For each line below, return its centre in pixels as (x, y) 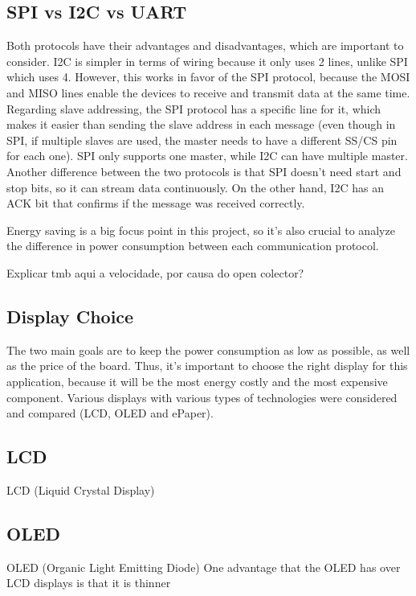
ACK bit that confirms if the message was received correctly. (156, 203)
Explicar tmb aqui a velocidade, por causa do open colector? (155, 272)
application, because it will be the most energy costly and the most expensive (197, 381)
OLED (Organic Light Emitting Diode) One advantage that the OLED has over (204, 567)
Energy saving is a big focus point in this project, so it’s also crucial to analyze (201, 230)
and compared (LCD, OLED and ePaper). (110, 413)
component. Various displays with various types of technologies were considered (202, 397)
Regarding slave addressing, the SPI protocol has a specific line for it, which (194, 108)
